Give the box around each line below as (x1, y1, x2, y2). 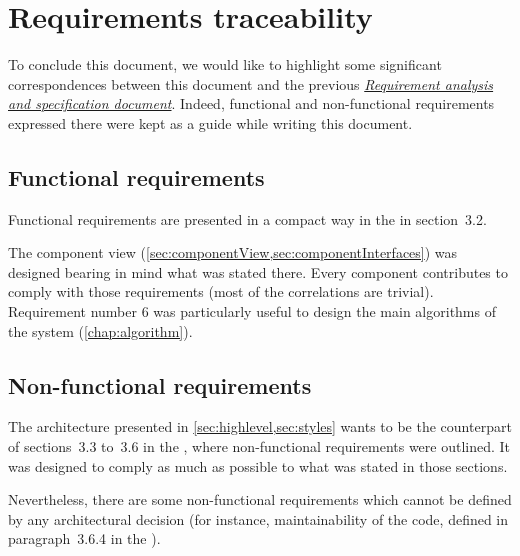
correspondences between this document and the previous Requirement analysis (8, 73, 494, 94)
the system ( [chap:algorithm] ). (8, 320, 193, 341)
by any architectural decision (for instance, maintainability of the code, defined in (8, 508, 509, 529)
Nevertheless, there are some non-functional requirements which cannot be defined (8, 489, 512, 510)
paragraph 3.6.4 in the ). (8, 528, 161, 549)
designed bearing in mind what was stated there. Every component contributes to (8, 261, 508, 282)
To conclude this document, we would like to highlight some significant (8, 54, 442, 75)
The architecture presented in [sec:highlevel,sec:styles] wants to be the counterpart (8, 416, 512, 437)
